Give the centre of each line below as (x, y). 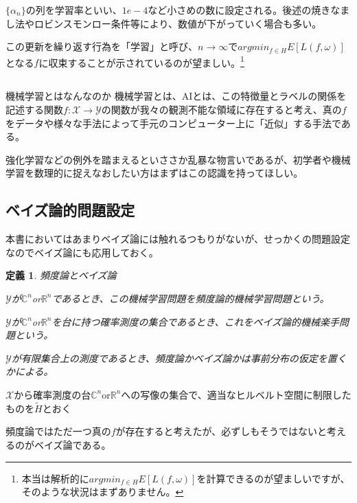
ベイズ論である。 (72, 444)
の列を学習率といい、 (74, 10)
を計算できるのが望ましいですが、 (273, 478)
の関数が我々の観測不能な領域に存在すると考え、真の (221, 110)
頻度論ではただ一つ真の (58, 431)
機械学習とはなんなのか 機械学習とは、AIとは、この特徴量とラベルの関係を (176, 96)
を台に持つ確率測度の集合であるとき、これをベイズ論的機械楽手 (195, 321)
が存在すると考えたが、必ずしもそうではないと (221, 431)
